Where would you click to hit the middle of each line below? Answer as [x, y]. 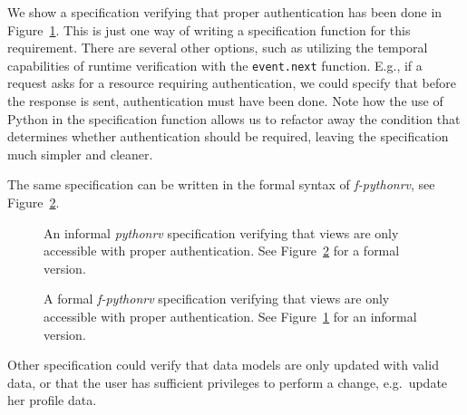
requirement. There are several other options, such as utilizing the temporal [218, 48]
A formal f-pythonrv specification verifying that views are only [217, 299]
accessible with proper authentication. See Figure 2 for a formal [222, 251]
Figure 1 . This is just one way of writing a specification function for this [209, 29]
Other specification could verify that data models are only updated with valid [223, 365]
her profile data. [52, 400]
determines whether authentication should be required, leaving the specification [228, 136]
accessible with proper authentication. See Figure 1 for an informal [230, 316]
